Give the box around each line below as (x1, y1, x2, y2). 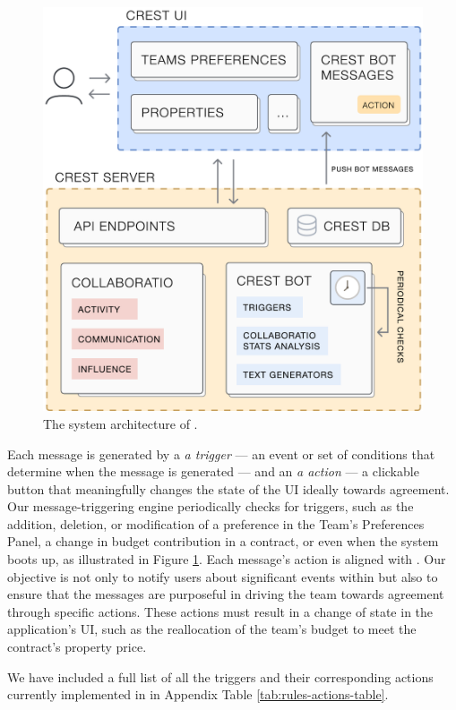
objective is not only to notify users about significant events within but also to (7, 567, 438, 586)
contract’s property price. (7, 637, 147, 656)
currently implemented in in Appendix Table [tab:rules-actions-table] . (7, 685, 389, 704)
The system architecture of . (43, 414, 198, 432)
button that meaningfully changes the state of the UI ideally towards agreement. (7, 479, 450, 498)
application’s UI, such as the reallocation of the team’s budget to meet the (7, 620, 417, 638)
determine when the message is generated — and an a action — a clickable (7, 462, 419, 481)
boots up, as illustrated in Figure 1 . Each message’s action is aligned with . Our (7, 550, 446, 569)
